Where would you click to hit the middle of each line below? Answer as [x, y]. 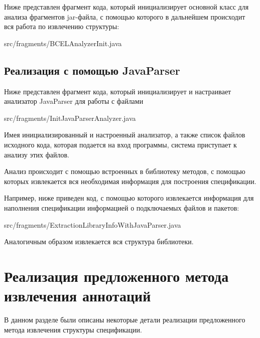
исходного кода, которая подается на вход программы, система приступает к [120, 144]
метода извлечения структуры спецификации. [73, 329]
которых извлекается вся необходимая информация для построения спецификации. [130, 181]
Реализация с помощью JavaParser [92, 70]
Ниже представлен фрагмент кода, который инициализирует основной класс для [126, 7]
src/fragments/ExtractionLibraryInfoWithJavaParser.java [93, 224]
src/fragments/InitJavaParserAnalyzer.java [70, 118]
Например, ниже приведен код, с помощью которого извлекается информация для [129, 198]
